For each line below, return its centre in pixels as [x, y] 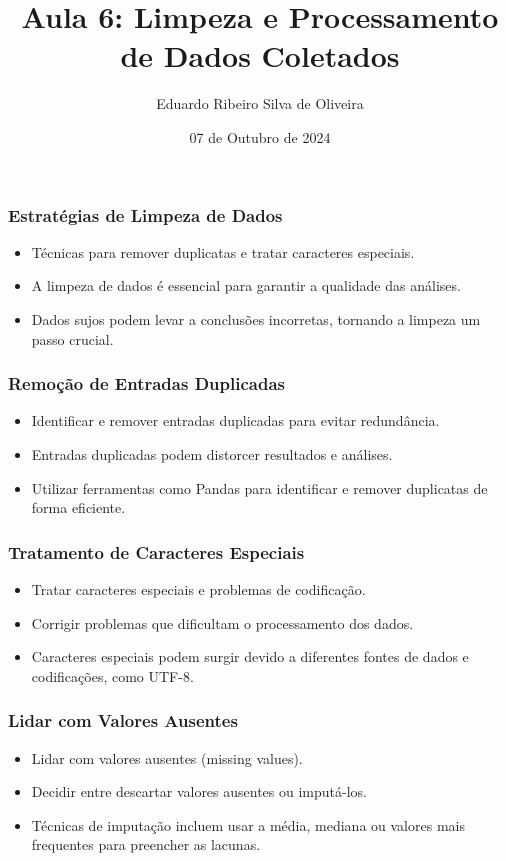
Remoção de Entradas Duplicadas [146, 383]
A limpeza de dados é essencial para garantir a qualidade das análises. [246, 285]
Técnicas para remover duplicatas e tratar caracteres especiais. [223, 251]
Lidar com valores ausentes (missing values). [167, 757]
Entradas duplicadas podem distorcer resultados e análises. [212, 453]
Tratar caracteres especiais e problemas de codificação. [198, 588]
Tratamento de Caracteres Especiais [156, 551]
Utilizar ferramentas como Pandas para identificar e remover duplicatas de [259, 487]
